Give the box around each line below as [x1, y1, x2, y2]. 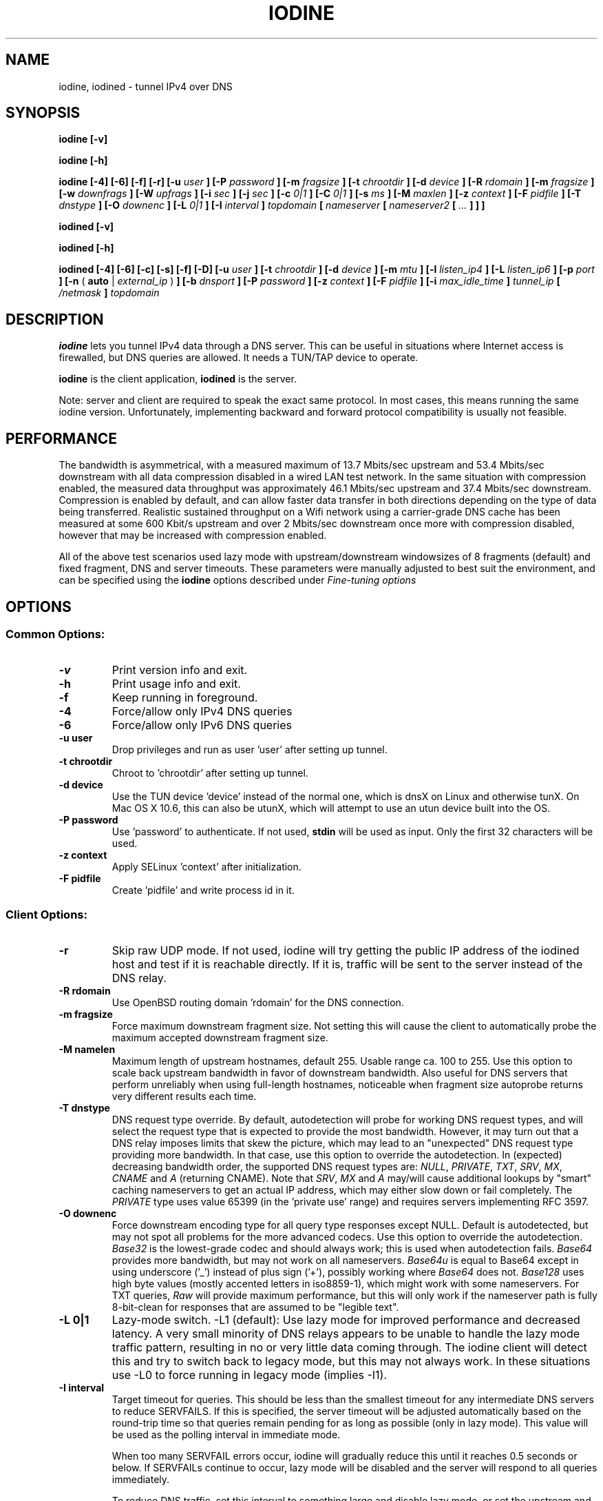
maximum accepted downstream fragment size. [112, 1032, 328, 1044]
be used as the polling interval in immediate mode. [112, 1429, 341, 1441]
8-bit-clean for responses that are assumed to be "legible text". [112, 1301, 399, 1314]
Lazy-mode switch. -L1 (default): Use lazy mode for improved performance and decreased [112, 1313, 580, 1327]
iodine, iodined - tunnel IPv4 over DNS [59, 80, 233, 92]
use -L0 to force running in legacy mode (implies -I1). [112, 1368, 388, 1382]
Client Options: [6, 907, 87, 921]
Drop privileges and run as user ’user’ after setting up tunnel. [112, 744, 388, 756]
